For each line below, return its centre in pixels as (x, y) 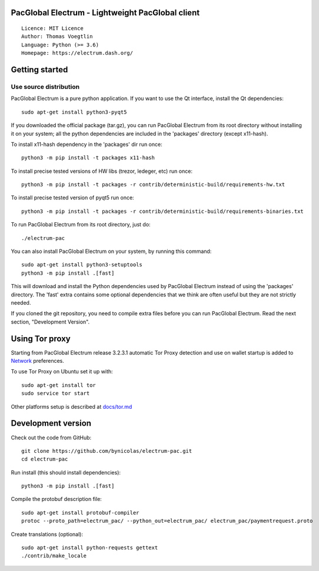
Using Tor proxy (41, 338)
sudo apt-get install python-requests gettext (90, 548)
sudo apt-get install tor (59, 385)
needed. (21, 302)
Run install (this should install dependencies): (66, 472)
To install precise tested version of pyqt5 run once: (73, 198)
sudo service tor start (56, 393)
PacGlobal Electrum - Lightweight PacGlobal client (105, 13)
